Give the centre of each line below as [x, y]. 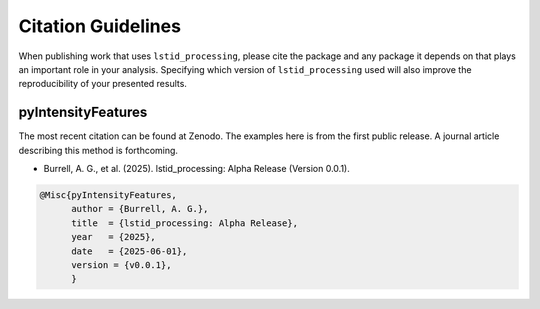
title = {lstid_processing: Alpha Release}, [185, 223]
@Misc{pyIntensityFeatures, [108, 195]
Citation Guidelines [100, 26]
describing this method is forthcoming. [98, 150]
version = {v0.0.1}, [121, 264]
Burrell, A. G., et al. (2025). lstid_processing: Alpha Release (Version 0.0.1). [196, 169]
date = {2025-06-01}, [129, 251]
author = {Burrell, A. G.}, [140, 209]
